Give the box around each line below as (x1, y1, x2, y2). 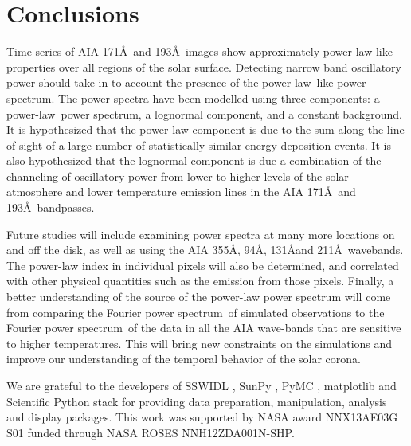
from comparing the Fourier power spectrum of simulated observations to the (6, 303, 385, 320)
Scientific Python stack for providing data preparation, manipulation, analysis (6, 393, 387, 409)
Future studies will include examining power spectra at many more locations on (6, 225, 395, 242)
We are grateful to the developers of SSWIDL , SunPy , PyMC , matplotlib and (6, 378, 397, 393)
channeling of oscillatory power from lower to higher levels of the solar (6, 167, 349, 184)
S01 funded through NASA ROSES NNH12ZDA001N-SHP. (6, 424, 295, 440)
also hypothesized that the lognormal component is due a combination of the (6, 152, 382, 169)
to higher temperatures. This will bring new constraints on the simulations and (6, 334, 393, 351)
